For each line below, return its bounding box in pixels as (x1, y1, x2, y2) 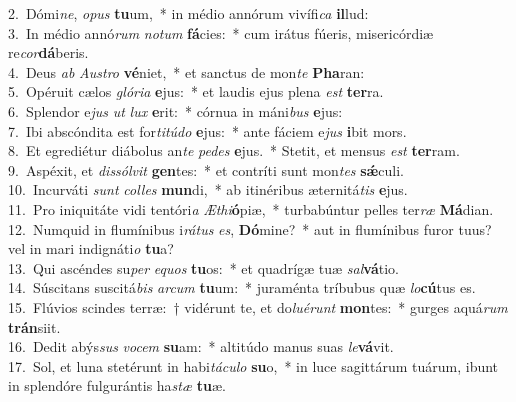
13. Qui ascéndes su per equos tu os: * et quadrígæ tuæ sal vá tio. (8, 257, 399, 278)
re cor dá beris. (8, 42, 89, 63)
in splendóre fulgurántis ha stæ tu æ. (8, 375, 226, 396)
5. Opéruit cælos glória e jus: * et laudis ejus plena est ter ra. (8, 81, 384, 102)
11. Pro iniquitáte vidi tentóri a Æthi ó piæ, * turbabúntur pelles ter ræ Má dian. (8, 198, 494, 219)
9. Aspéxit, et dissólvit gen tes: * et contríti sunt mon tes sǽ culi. (8, 159, 404, 180)
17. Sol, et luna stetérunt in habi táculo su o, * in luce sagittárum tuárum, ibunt (8, 355, 499, 376)
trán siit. (8, 316, 61, 337)
